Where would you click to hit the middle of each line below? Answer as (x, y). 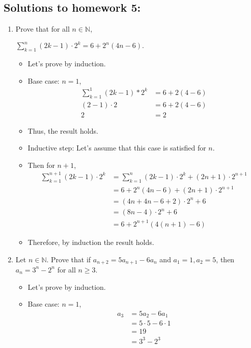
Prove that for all (43, 29)
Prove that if (71, 259)
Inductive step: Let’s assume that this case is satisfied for (117, 148)
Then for (41, 165)
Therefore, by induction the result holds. (91, 242)
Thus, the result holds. (63, 130)
